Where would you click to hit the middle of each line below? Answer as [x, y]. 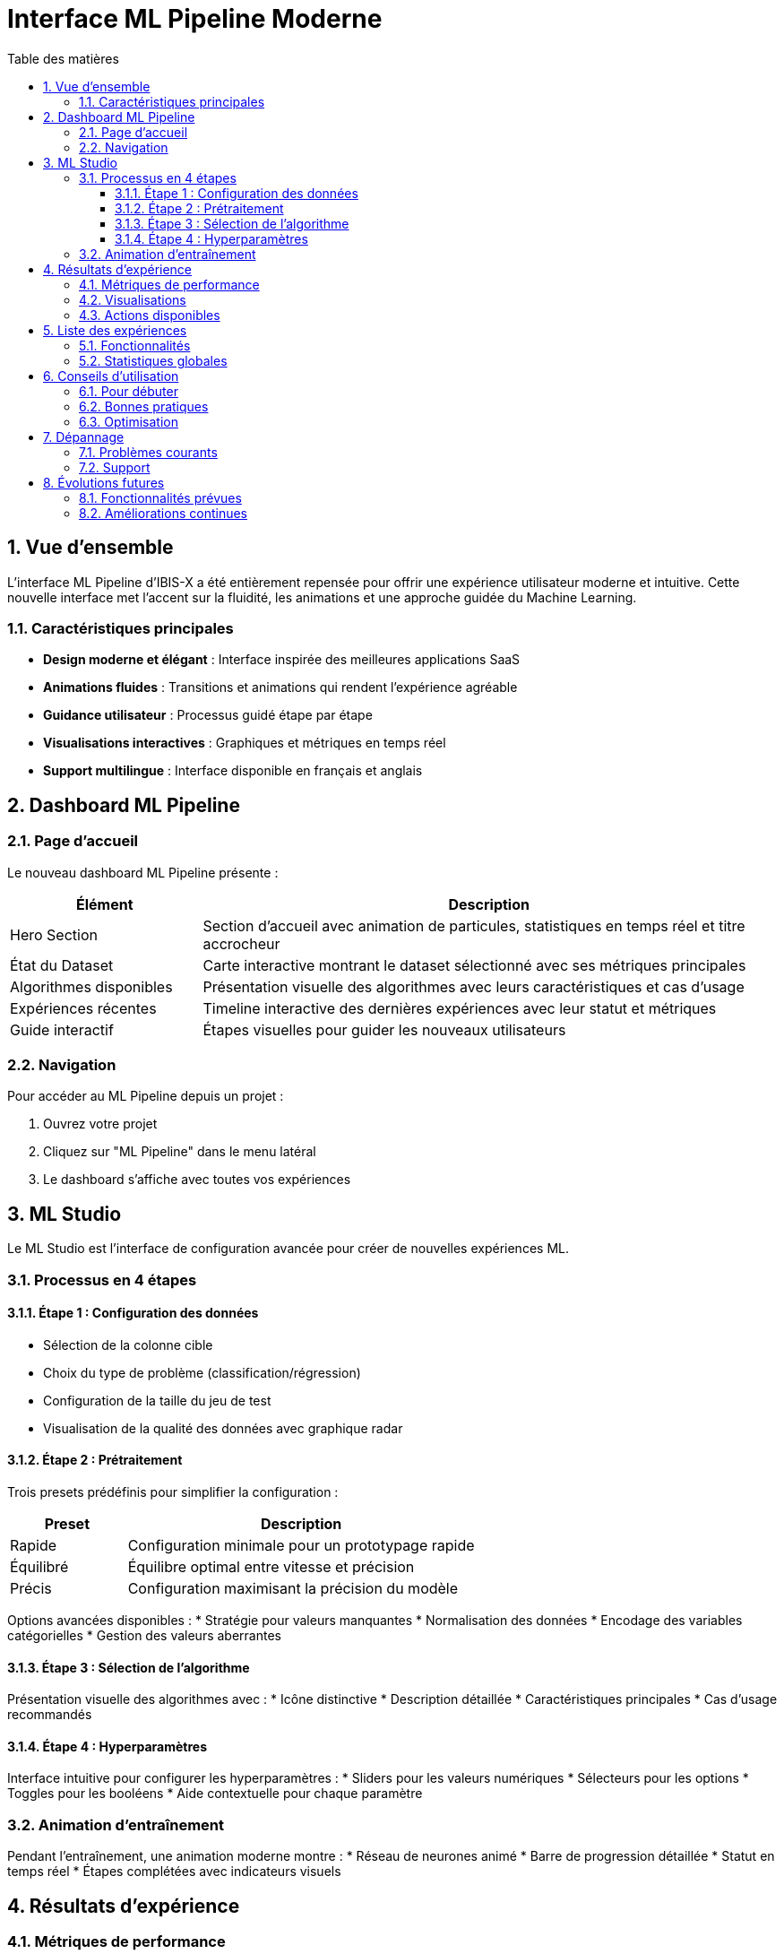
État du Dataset [62, 965]
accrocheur [241, 943]
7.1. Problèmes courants [148, 452]
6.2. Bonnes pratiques [144, 406]
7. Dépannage [84, 437]
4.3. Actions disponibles [150, 315]
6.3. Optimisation [129, 421]
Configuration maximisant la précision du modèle [293, 1588]
